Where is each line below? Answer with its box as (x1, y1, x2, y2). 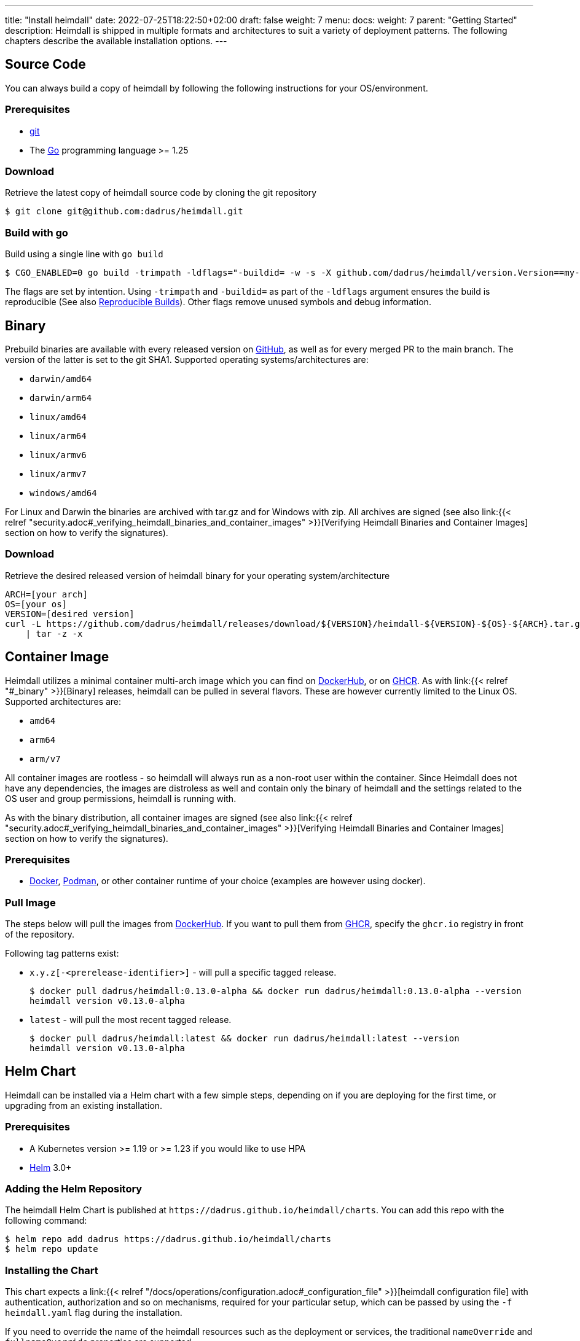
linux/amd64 (29, 411, 87, 422)
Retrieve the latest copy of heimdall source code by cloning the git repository (5, 187, 317, 198)
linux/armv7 (29, 468, 87, 479)
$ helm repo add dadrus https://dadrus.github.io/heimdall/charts (5, 1234, 332, 1245)
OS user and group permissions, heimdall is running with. (5, 793, 237, 804)
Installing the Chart (5, 1264, 98, 1277)
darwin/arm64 (29, 392, 92, 403)
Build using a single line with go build (5, 249, 163, 260)
